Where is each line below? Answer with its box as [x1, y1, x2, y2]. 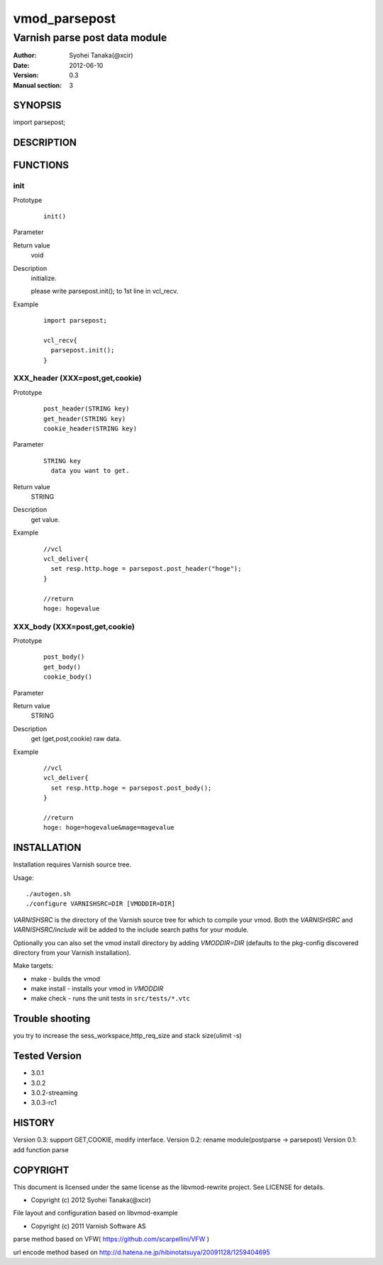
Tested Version [13, 1050, 82, 1062]
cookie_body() [43, 673, 92, 681]
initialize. [30, 274, 57, 282]
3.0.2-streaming [30, 1088, 78, 1097]
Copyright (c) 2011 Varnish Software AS [30, 1222, 147, 1230]
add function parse [13, 1145, 69, 1154]
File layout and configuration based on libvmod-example [13, 1209, 179, 1217]
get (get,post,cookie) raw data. [30, 735, 121, 743]
